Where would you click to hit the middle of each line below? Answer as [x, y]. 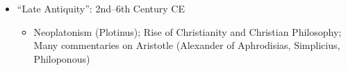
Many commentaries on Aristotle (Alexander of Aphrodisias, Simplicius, [187, 45]
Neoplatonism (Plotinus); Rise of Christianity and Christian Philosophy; [188, 31]
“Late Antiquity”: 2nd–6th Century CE [101, 8]
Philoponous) [62, 58]
